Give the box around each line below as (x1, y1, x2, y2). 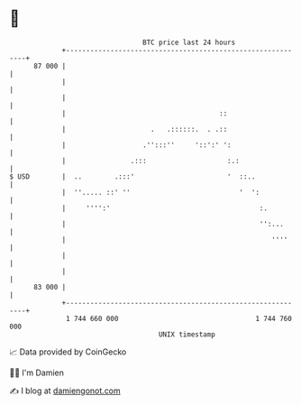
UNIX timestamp (158, 329, 216, 339)
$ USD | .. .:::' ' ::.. (9, 171, 256, 181)
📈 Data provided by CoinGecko (9, 346, 127, 357)
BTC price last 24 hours (142, 38, 236, 47)
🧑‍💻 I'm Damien (9, 367, 65, 378)
